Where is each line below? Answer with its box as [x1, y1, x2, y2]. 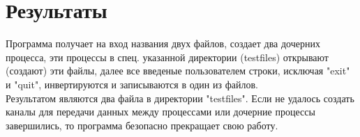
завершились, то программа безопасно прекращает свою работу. [6, 118, 278, 132]
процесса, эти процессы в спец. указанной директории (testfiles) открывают [6, 49, 329, 64]
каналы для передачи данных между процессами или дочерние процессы [6, 104, 315, 119]
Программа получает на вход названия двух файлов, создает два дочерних [6, 36, 320, 51]
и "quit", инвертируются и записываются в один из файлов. [6, 76, 258, 91]
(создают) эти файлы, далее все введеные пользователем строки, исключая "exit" [6, 63, 350, 78]
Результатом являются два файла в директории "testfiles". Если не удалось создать [6, 90, 354, 105]
